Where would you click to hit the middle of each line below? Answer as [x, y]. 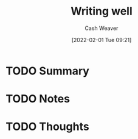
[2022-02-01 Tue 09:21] [102, 40]
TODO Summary [47, 71]
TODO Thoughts [47, 127]
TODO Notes [38, 99]
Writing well [102, 11]
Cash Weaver [102, 28]
